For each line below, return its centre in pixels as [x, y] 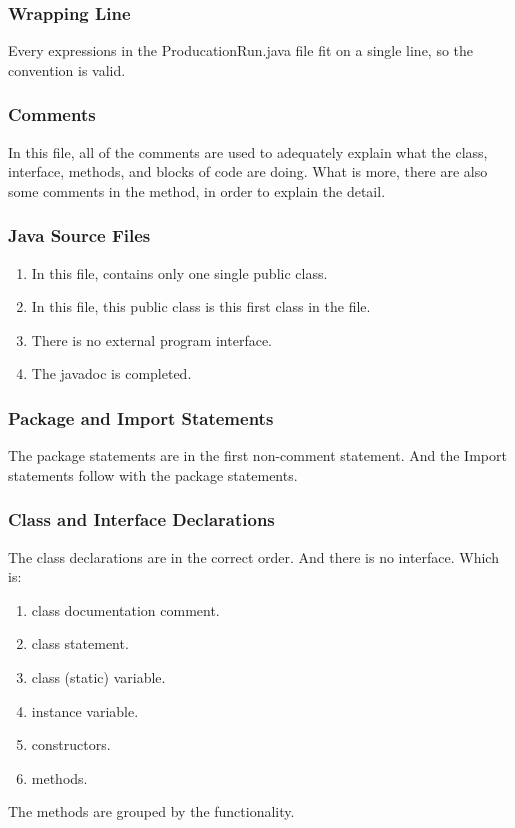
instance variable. [85, 710]
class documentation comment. [125, 609]
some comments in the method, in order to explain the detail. [197, 190]
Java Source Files [79, 235]
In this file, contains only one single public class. [179, 272]
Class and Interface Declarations [141, 519]
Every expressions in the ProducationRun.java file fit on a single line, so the [241, 50]
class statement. [80, 643]
